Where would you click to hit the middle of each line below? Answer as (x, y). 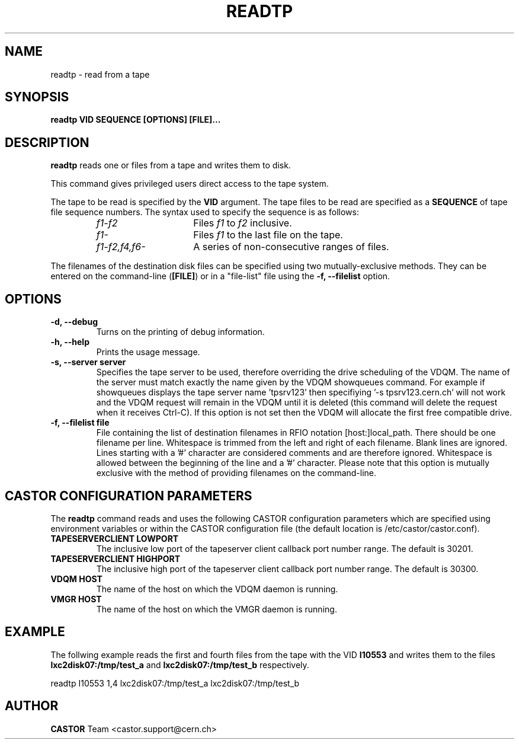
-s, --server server (88, 362)
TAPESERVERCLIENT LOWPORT (115, 538)
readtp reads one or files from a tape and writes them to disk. (171, 165)
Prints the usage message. (148, 352)
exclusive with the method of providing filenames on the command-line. (236, 473)
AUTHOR (32, 706)
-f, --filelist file (80, 423)
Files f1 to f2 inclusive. (243, 223)
